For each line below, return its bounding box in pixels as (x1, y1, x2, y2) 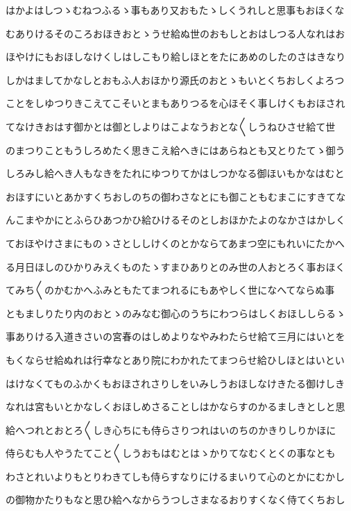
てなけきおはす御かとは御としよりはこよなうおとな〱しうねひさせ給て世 (6, 119, 336, 133)
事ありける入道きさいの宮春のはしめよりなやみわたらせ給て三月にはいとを (6, 329, 345, 344)
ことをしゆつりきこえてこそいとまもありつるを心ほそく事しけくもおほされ (6, 96, 345, 110)
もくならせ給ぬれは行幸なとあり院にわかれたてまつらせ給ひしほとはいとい (6, 352, 345, 367)
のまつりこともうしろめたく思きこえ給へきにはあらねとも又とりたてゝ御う (6, 142, 345, 157)
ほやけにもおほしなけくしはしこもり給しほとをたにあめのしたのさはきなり (6, 49, 345, 64)
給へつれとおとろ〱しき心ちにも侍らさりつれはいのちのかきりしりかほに (6, 422, 336, 437)
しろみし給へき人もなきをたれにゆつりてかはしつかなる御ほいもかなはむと (6, 166, 345, 181)
